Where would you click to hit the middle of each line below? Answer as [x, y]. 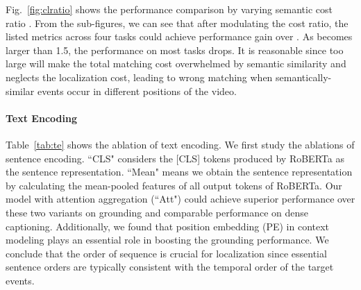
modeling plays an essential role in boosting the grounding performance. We [167, 240]
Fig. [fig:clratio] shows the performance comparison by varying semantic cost [169, 9]
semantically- [304, 77]
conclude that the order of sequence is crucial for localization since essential [166, 253]
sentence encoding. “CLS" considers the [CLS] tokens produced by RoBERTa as [175, 158]
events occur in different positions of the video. [137, 91]
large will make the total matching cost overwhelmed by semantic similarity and [176, 63]
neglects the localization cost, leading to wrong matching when [139, 77]
